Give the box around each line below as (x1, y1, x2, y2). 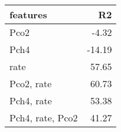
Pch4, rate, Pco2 (9, 111, 78, 124)
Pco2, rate (9, 77, 52, 90)
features (9, 8, 47, 21)
